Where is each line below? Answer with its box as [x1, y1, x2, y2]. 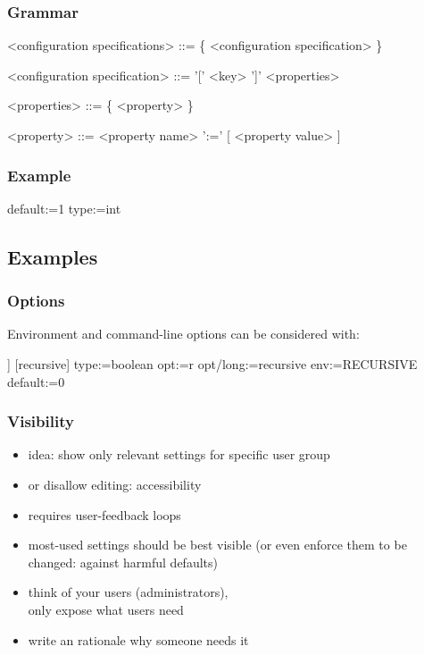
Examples [7, 242, 98, 270]
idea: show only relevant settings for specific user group [28, 445, 330, 464]
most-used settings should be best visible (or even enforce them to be [28, 535, 407, 554]
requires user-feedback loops [28, 505, 181, 524]
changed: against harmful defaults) [28, 552, 218, 571]
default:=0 [7, 372, 65, 390]
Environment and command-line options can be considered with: [7, 324, 360, 343]
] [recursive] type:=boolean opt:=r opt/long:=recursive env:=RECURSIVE [7, 355, 418, 373]
